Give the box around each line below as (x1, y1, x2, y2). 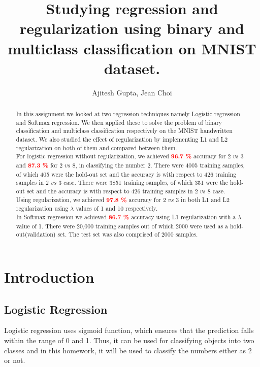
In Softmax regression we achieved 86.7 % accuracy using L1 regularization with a (16, 212, 236, 221)
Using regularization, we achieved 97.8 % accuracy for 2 (16, 195, 166, 204)
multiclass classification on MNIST (8, 38, 256, 58)
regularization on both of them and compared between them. (16, 143, 177, 152)
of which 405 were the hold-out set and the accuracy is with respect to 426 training (16, 170, 237, 178)
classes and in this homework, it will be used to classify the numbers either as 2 (4, 345, 252, 355)
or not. (4, 355, 25, 365)
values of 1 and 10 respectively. (76, 204, 158, 213)
